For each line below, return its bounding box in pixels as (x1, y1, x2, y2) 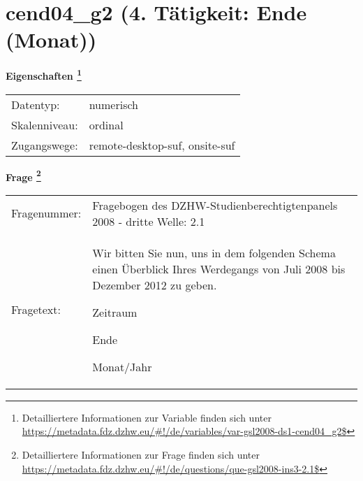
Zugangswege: (11, 136, 78, 153)
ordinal (89, 116, 124, 133)
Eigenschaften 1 (6, 66, 82, 82)
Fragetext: (11, 301, 61, 318)
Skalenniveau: (11, 116, 78, 133)
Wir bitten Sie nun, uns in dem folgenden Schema (92, 244, 336, 261)
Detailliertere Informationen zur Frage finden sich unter (22, 447, 260, 461)
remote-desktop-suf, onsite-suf (89, 136, 235, 153)
